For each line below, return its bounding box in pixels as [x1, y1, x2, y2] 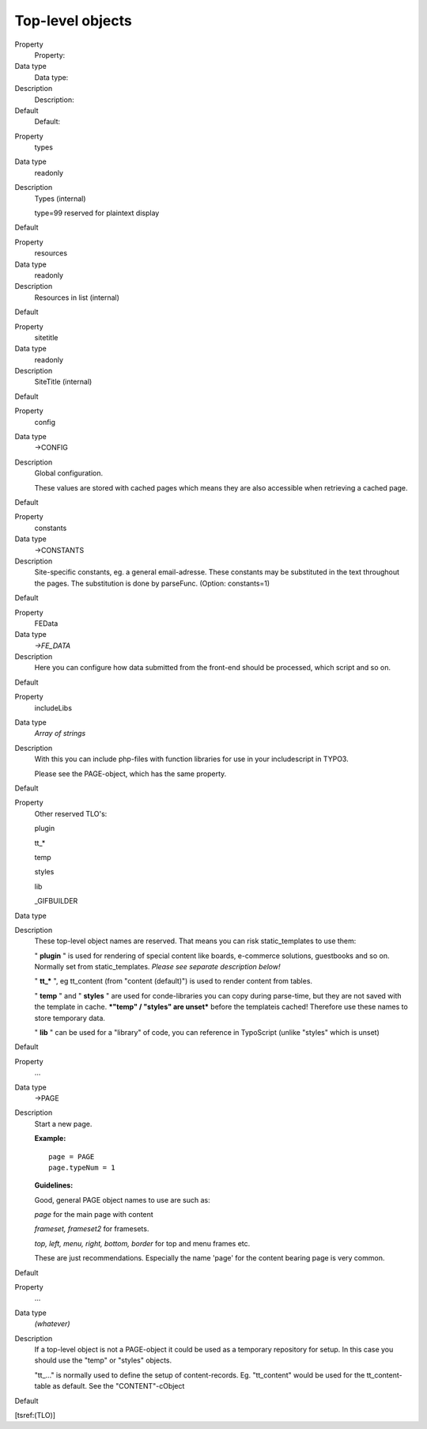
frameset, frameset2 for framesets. [34, 1224, 149, 1234]
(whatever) [34, 1319, 70, 1329]
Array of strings [34, 729, 86, 738]
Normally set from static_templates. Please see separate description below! [34, 962, 281, 972]
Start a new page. [34, 1119, 93, 1128]
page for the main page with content [34, 1210, 153, 1219]
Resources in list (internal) [34, 293, 120, 302]
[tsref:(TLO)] [14, 1410, 55, 1420]
